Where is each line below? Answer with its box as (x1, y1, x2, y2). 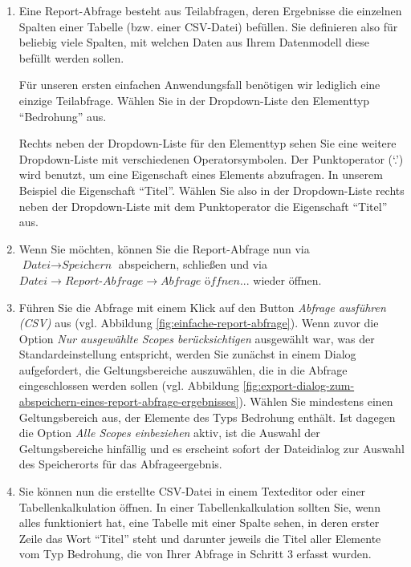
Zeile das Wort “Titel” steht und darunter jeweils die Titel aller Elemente (18, 529, 381, 546)
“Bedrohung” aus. (18, 107, 107, 124)
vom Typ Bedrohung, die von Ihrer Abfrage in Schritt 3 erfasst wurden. (18, 545, 372, 562)
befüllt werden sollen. (18, 49, 124, 66)
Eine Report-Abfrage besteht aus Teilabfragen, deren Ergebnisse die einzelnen (18, 2, 402, 18)
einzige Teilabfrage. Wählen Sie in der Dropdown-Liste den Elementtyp (18, 91, 370, 108)
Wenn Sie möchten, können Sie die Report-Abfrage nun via (18, 240, 310, 257)
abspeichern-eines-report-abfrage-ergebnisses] (18, 393, 239, 410)
